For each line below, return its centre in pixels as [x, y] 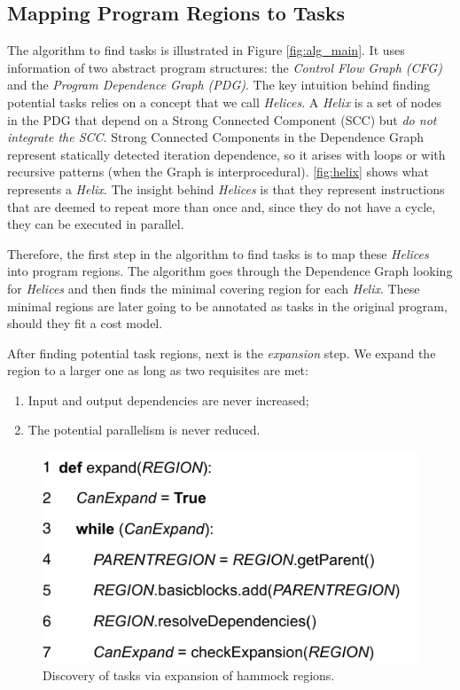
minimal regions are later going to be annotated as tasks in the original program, [227, 306]
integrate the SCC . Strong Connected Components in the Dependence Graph [215, 137]
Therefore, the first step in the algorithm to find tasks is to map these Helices [218, 253]
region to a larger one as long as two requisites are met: [158, 370]
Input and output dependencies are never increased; [168, 400]
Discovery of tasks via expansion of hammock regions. [189, 674]
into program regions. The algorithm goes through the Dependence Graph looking [230, 271]
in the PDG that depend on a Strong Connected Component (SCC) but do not [222, 119]
